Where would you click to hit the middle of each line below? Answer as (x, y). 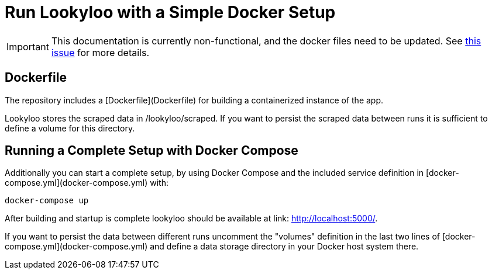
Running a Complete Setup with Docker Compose (152, 151)
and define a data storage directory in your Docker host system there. (284, 247)
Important (28, 46)
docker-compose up (47, 201)
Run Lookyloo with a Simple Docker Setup (170, 12)
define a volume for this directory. (70, 128)
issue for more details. (100, 52)
